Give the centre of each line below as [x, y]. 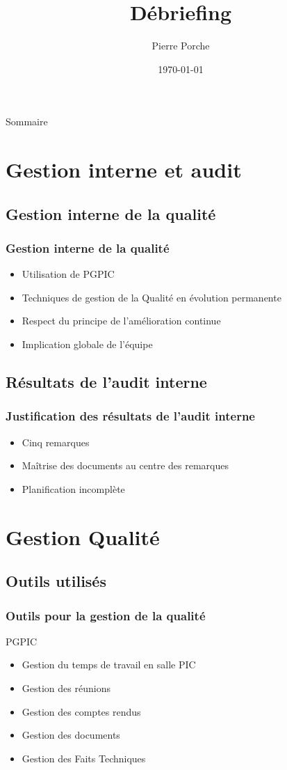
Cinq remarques [56, 442]
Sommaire [27, 121]
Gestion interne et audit [124, 170]
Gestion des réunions [66, 688]
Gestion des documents [71, 735]
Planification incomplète [73, 488]
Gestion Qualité [83, 536]
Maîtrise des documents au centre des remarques [125, 465]
